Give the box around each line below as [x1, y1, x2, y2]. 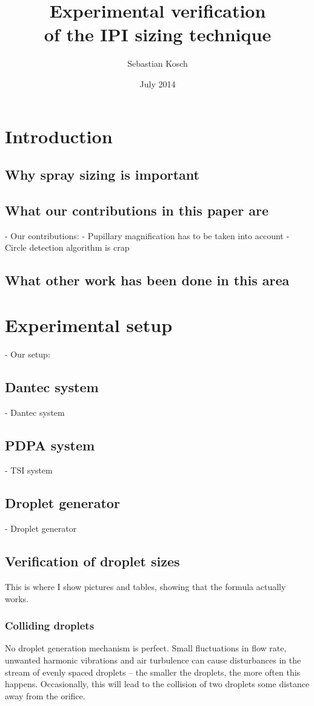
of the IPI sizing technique [44, 22, 272, 47]
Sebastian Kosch [127, 57, 188, 70]
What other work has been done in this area [5, 271, 290, 290]
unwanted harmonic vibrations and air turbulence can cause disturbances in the [5, 653, 301, 666]
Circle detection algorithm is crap [5, 241, 130, 254]
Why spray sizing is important [5, 165, 199, 184]
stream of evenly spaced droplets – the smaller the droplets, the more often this [5, 665, 301, 678]
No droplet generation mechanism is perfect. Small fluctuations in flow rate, [5, 642, 287, 654]
